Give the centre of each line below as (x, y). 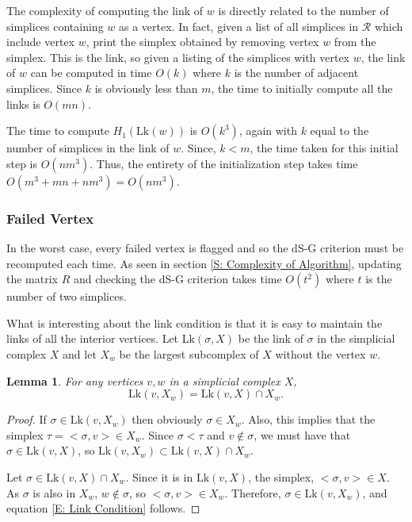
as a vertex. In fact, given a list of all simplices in (239, 26)
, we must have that (302, 434)
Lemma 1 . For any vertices (75, 380)
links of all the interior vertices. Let (93, 338)
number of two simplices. (67, 296)
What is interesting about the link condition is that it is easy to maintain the (195, 322)
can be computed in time (91, 73)
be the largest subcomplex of (189, 353)
